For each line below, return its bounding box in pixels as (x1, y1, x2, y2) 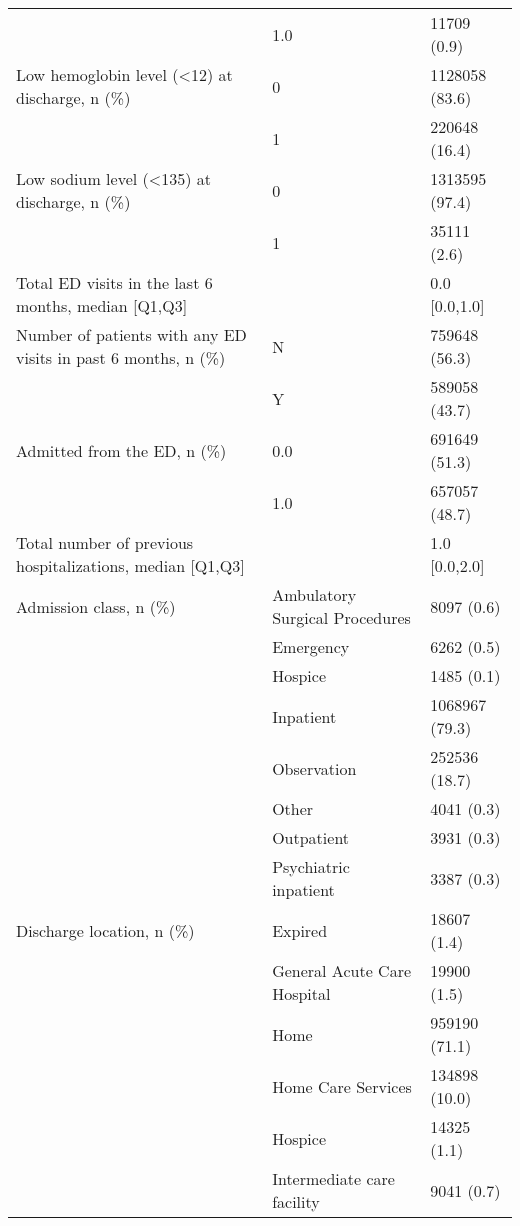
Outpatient (272, 826, 350, 849)
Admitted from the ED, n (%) (16, 438, 227, 462)
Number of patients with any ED (16, 323, 247, 346)
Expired (272, 918, 328, 942)
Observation (272, 756, 357, 780)
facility (272, 1190, 320, 1213)
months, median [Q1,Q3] (16, 294, 188, 317)
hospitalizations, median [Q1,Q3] (16, 554, 245, 577)
